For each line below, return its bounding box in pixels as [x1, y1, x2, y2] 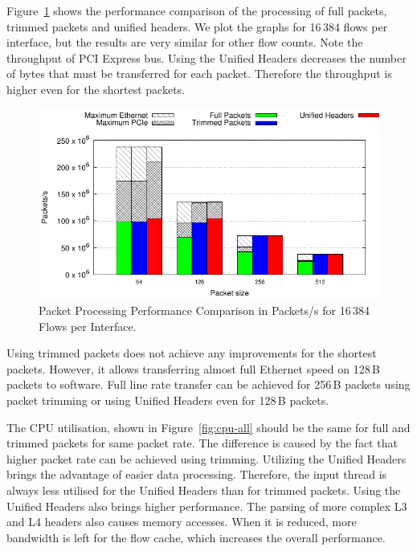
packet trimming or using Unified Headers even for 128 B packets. [6, 391, 329, 408]
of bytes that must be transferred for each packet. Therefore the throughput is [6, 65, 392, 82]
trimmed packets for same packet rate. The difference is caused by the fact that [6, 435, 398, 451]
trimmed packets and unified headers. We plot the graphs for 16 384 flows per [6, 18, 388, 35]
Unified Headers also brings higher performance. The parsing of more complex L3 [6, 497, 407, 514]
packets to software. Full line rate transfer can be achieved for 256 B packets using [6, 376, 411, 393]
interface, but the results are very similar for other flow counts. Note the [6, 34, 363, 51]
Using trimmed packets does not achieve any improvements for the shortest [6, 345, 377, 361]
